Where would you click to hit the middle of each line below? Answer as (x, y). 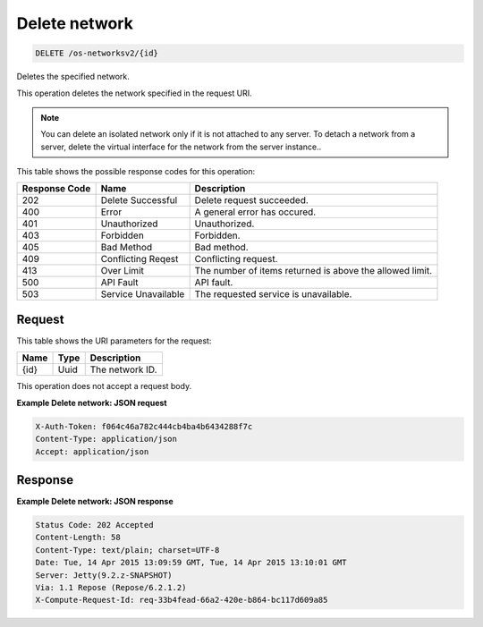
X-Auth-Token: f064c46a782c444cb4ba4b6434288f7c (144, 426)
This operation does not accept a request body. (104, 386)
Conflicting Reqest (140, 259)
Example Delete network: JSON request (92, 402)
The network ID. (123, 369)
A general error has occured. (255, 212)
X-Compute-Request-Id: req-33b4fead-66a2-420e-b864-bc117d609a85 (182, 600)
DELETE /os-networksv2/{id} (97, 53)
